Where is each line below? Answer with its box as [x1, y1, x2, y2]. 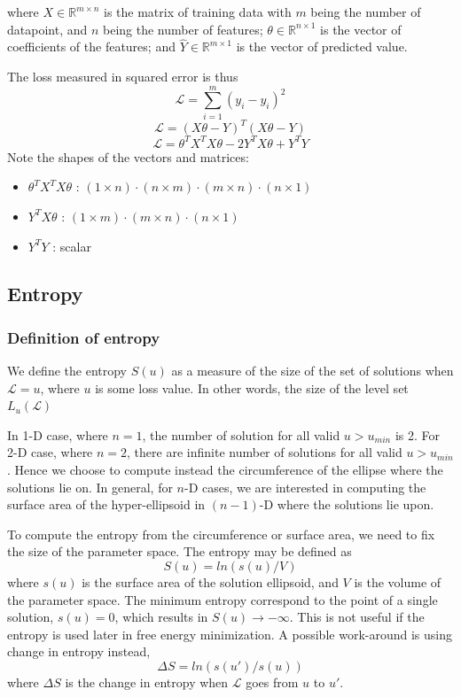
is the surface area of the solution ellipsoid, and [82, 573, 339, 592]
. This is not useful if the [289, 608, 425, 626]
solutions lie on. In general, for [7, 477, 173, 496]
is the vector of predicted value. [236, 37, 408, 56]
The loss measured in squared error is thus [7, 67, 238, 85]
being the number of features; [102, 19, 263, 38]
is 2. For [395, 425, 440, 444]
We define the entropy [7, 361, 127, 380]
